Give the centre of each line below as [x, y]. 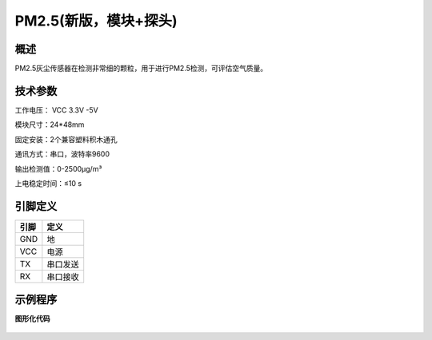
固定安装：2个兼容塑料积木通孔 [66, 139]
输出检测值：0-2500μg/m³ [58, 168]
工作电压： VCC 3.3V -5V [57, 110]
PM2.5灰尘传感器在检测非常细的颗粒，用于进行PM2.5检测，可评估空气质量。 [141, 69]
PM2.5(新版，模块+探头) [96, 21]
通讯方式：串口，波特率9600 [62, 154]
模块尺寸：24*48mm [50, 125]
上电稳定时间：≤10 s [48, 183]
